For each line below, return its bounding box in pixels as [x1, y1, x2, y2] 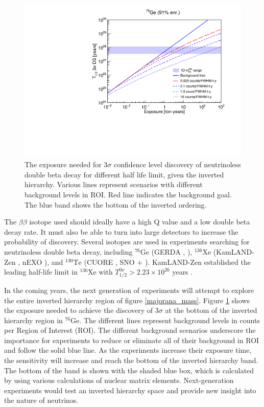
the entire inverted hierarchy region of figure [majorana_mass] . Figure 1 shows [4, 295, 250, 305]
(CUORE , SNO [84, 256, 135, 267]
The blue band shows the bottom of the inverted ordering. [25, 199, 207, 210]
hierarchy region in [4, 314, 63, 325]
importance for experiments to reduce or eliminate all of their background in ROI [4, 334, 259, 345]
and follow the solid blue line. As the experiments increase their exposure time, [4, 345, 252, 355]
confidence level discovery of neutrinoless [113, 159, 241, 170]
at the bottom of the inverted [165, 305, 257, 315]
